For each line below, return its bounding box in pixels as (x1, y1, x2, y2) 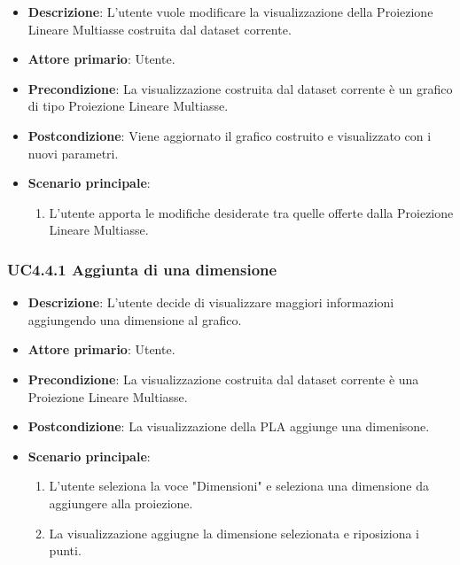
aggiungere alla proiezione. (49, 493, 193, 512)
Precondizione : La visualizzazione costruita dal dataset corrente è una (27, 369, 419, 388)
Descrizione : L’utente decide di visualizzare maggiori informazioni (27, 293, 394, 312)
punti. (49, 541, 82, 560)
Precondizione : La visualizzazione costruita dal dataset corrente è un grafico (27, 79, 453, 97)
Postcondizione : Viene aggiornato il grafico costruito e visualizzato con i (27, 126, 432, 144)
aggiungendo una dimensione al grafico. (27, 310, 242, 329)
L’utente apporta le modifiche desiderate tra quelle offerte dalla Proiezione (49, 203, 454, 221)
